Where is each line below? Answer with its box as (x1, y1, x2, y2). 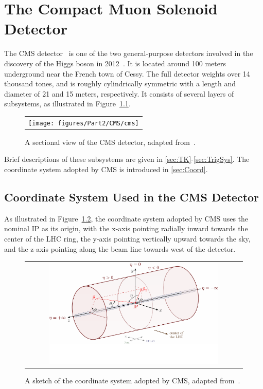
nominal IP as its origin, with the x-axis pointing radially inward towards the (4, 223, 248, 234)
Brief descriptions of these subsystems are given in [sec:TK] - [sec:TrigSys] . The (4, 154, 250, 164)
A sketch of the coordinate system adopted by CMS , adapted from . (25, 375, 240, 385)
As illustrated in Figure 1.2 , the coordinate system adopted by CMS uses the (4, 213, 249, 224)
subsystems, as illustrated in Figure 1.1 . (4, 98, 131, 109)
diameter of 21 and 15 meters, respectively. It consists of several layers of (4, 88, 234, 99)
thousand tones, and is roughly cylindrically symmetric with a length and (4, 78, 236, 89)
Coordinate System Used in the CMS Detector (4, 189, 259, 205)
